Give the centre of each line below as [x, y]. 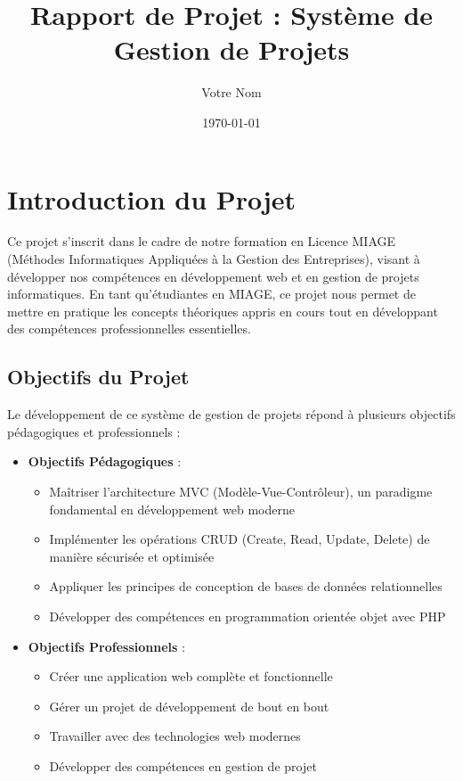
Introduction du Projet [152, 198]
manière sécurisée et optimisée [132, 556]
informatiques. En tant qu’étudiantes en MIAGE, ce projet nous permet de [211, 294]
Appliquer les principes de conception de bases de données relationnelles [246, 586]
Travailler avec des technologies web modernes [175, 736]
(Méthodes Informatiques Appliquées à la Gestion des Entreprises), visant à [214, 259]
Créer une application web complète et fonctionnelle [191, 676]
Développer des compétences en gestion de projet [183, 765]
